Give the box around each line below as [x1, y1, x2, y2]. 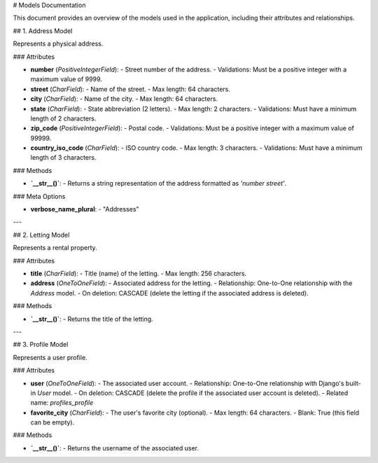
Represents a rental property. [13, 244, 97, 252]
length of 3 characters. [30, 153, 97, 162]
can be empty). [30, 418, 75, 427]
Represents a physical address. [13, 39, 104, 48]
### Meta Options [13, 192, 66, 200]
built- [345, 379, 361, 387]
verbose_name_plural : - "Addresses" [30, 205, 139, 214]
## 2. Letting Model [13, 230, 70, 239]
